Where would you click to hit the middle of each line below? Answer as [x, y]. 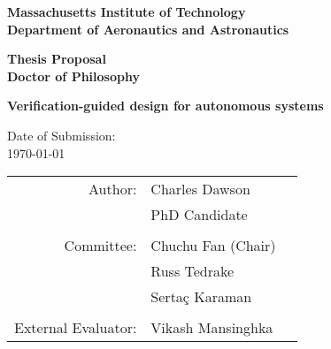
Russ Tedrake [192, 271]
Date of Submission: [62, 135]
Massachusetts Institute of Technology [127, 11]
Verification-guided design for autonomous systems [165, 106]
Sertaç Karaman [201, 297]
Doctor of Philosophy [73, 76]
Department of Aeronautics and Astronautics [148, 29]
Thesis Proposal [57, 59]
